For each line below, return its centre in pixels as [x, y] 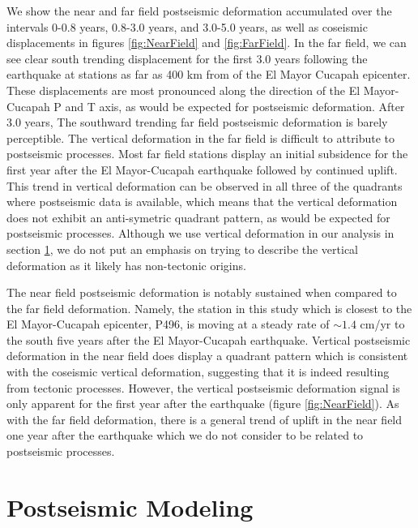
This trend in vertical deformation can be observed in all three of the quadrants [205, 185]
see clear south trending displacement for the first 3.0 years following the [187, 58]
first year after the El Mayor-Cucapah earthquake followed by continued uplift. [202, 169]
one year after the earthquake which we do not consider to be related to [185, 435]
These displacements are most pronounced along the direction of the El [183, 90]
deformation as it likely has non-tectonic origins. [126, 265]
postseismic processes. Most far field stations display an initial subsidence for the [207, 154]
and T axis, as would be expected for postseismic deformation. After [235, 106]
